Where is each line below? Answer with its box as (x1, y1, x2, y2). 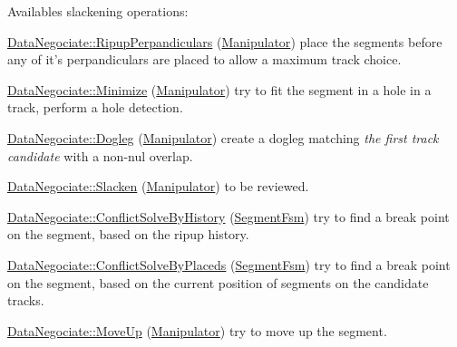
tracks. (7, 291, 44, 310)
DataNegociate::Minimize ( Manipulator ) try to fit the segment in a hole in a (7, 80, 432, 99)
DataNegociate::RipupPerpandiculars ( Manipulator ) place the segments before (7, 32, 442, 51)
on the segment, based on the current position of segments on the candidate (7, 273, 429, 292)
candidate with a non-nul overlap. (7, 146, 193, 165)
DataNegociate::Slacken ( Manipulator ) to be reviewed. (7, 177, 309, 196)
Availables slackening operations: (7, 2, 189, 20)
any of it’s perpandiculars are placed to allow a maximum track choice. (7, 50, 402, 69)
